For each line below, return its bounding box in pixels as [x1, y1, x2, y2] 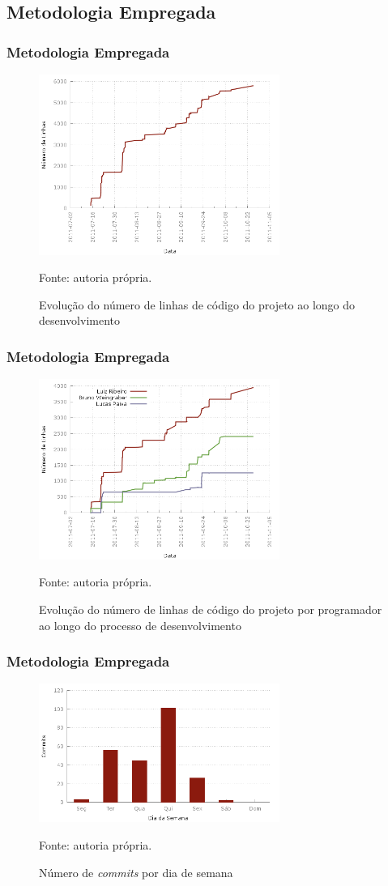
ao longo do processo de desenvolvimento [39, 616, 241, 633]
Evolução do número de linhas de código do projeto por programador [39, 600, 382, 617]
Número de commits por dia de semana [39, 863, 233, 880]
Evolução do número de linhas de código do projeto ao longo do [39, 296, 356, 313]
